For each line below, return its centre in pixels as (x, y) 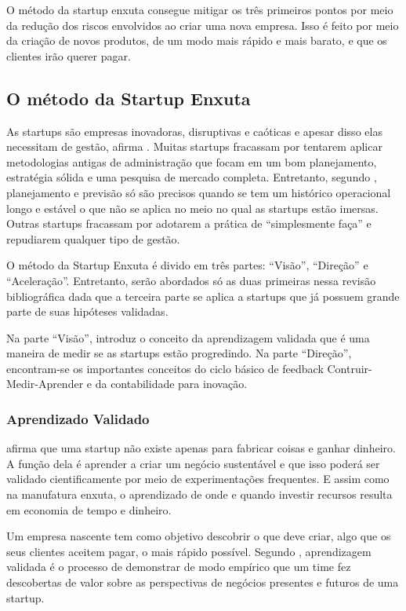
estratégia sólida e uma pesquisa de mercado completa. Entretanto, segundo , (192, 177)
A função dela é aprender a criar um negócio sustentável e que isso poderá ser (193, 463)
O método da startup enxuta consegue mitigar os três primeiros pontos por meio (200, 9)
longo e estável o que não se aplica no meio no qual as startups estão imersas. (192, 208)
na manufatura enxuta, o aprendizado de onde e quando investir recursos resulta (199, 494)
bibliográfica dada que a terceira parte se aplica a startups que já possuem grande (203, 296)
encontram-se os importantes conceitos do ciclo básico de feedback (165, 368)
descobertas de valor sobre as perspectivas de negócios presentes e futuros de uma (203, 582)
